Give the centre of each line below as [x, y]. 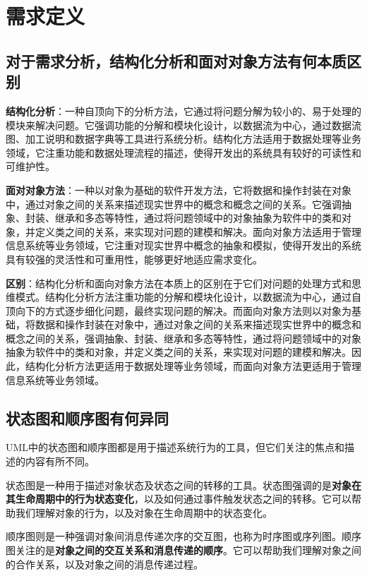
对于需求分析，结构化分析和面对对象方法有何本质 [176, 60]
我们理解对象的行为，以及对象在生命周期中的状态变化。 [144, 512]
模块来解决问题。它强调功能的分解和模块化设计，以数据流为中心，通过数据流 [183, 125]
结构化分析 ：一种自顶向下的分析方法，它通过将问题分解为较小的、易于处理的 [183, 110]
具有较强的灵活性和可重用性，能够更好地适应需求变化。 [134, 259]
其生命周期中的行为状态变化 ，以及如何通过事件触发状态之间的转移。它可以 [179, 499]
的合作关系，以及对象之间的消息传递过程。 [104, 564]
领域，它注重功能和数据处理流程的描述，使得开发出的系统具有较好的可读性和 [183, 152]
